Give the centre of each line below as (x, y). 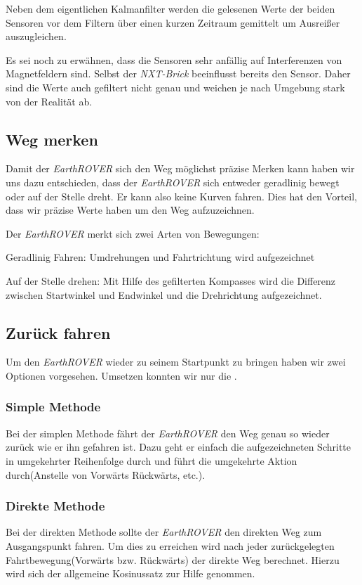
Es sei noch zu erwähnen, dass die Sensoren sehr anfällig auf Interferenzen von (174, 59)
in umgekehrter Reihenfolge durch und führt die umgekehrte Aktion (152, 460)
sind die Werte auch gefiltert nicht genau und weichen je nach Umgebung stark (175, 87)
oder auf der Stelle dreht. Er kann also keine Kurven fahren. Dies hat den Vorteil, (181, 196)
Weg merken (52, 139)
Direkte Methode (55, 506)
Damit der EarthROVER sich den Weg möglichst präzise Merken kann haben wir (180, 168)
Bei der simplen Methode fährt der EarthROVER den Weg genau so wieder (168, 433)
